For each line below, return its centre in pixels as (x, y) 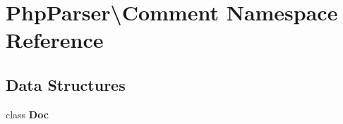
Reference (55, 40)
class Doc (27, 114)
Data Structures (66, 84)
